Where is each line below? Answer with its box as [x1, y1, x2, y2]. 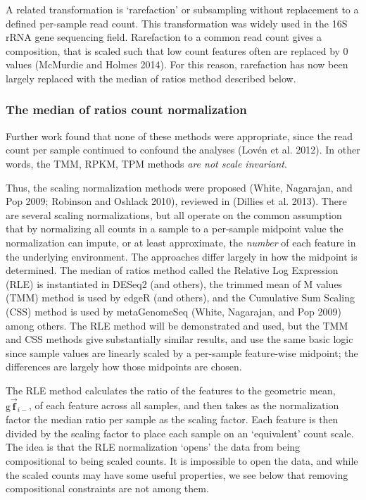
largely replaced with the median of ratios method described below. [6, 70, 296, 85]
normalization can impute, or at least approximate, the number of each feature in [6, 235, 356, 249]
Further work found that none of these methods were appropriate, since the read [6, 128, 353, 143]
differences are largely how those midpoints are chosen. [6, 359, 242, 374]
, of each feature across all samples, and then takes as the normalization [29, 398, 339, 413]
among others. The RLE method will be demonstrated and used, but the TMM [6, 318, 348, 332]
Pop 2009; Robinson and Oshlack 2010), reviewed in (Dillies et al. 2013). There [6, 194, 347, 208]
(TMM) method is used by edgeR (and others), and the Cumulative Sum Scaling [6, 290, 355, 305]
